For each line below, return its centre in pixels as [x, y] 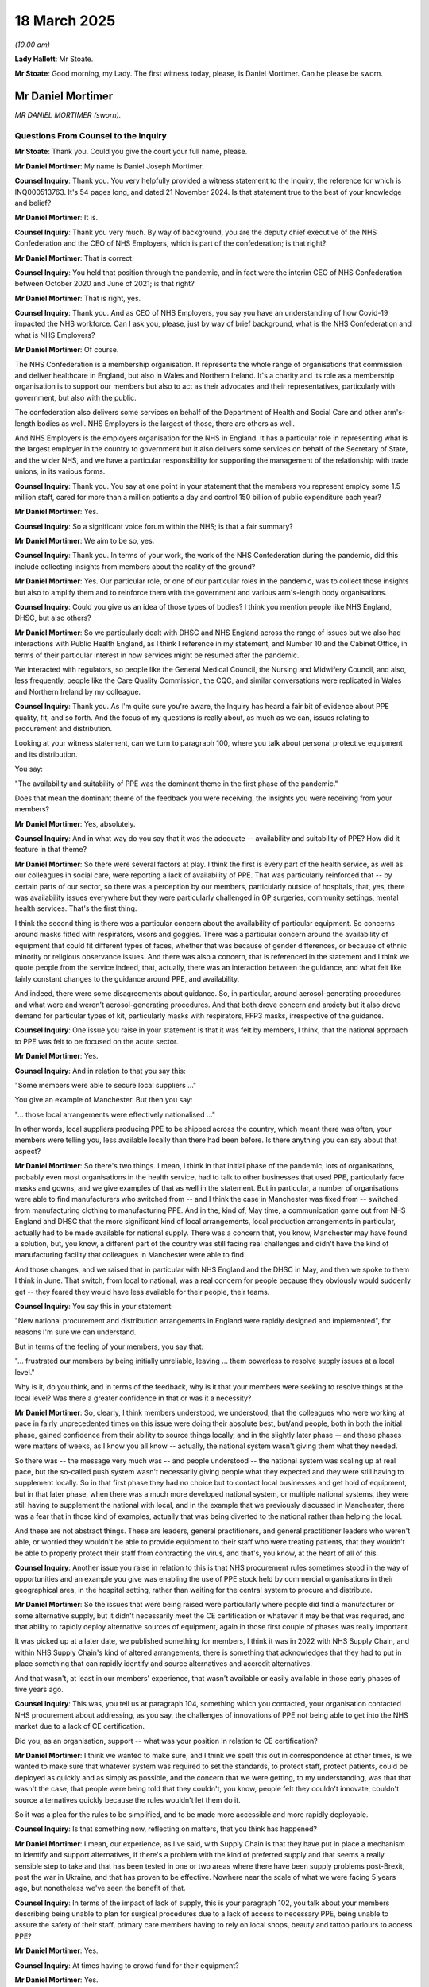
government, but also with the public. [75, 397]
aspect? [28, 1151]
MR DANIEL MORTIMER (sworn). [68, 115]
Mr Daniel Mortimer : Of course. [67, 350]
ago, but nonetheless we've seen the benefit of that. [100, 1888]
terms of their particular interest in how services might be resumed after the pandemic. [157, 655]
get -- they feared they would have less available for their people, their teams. [142, 1292]
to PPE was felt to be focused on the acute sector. [97, 1041]
